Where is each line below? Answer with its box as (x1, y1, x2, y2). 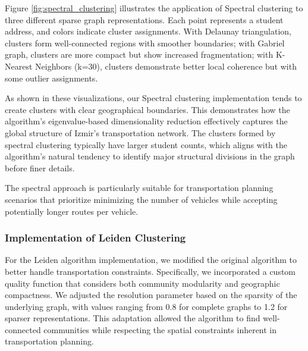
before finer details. (5, 161, 75, 174)
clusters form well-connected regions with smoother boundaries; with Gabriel (5, 36, 285, 49)
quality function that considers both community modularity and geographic (5, 277, 280, 289)
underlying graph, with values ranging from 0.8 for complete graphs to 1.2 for (5, 300, 288, 312)
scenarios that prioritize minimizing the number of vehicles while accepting (5, 193, 278, 205)
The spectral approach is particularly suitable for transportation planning (5, 181, 274, 194)
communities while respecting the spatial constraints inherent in (43, 323, 277, 336)
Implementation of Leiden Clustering (5, 230, 186, 245)
